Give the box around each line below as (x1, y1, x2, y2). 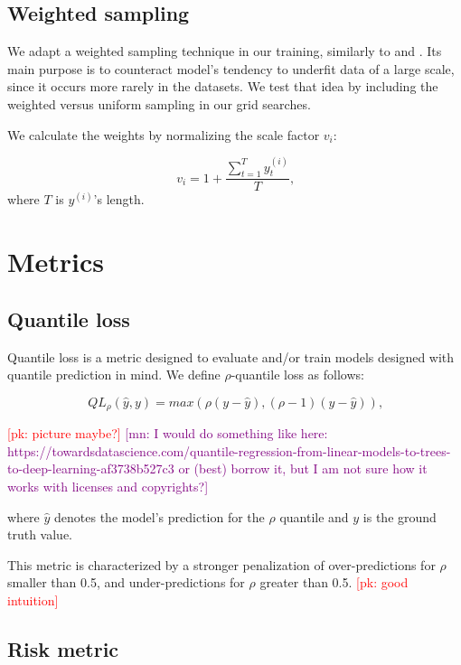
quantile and (279, 507, 349, 526)
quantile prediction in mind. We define (7, 365, 221, 384)
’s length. (93, 190, 145, 209)
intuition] (7, 591, 59, 609)
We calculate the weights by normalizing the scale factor (7, 125, 320, 144)
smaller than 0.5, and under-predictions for (7, 573, 245, 592)
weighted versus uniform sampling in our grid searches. (7, 94, 311, 113)
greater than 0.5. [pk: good (259, 573, 409, 592)
